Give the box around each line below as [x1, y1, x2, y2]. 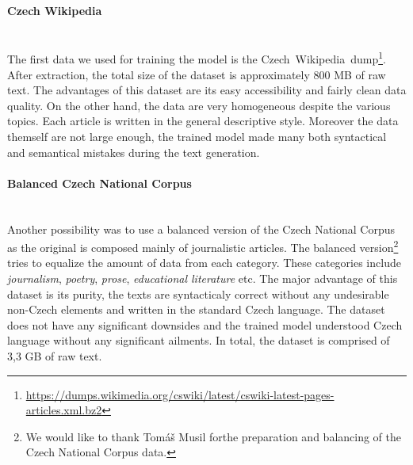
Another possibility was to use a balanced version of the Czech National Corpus [7, 220, 396, 237]
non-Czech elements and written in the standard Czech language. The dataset [7, 301, 385, 318]
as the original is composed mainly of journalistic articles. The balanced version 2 [7, 237, 399, 255]
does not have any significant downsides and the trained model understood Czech [7, 316, 403, 333]
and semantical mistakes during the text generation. [7, 143, 260, 160]
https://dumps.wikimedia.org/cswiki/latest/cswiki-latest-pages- [25, 386, 335, 402]
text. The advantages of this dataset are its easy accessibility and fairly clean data [7, 82, 407, 98]
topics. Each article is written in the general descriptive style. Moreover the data [7, 112, 399, 129]
